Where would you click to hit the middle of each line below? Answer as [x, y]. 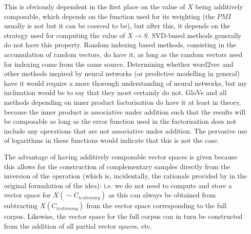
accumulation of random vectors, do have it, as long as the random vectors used [123, 54]
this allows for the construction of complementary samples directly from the [117, 166]
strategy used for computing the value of [65, 35]
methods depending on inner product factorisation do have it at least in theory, [123, 102]
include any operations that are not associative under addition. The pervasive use [126, 130]
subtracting [21, 205]
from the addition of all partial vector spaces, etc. [78, 225]
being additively [219, 6]
